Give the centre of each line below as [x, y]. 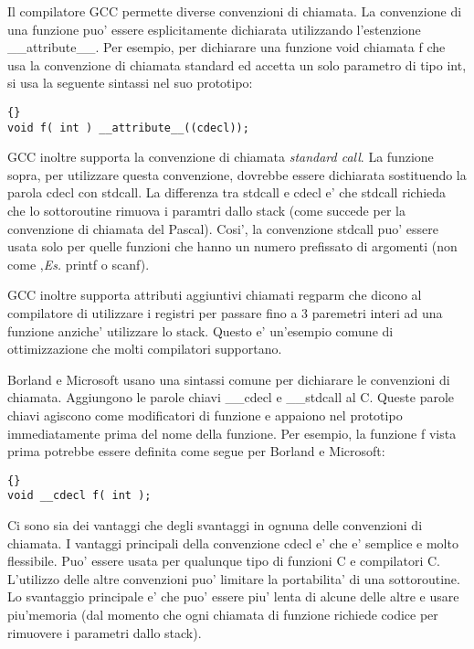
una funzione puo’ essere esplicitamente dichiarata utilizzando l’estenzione [214, 29]
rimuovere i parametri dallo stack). [105, 632]
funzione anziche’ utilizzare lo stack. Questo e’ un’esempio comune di [200, 330]
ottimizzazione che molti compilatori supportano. [145, 349]
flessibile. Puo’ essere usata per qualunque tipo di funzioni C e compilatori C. [224, 561]
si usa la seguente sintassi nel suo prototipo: [130, 83]
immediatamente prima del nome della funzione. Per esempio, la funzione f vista [232, 433]
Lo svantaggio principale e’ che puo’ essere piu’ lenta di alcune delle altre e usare [233, 596]
